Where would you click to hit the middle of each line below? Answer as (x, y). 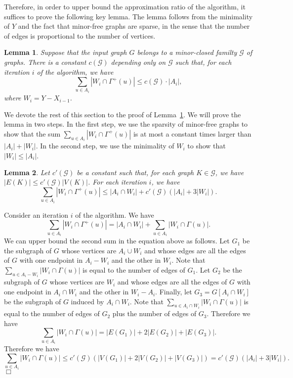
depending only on (138, 62)
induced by (87, 301)
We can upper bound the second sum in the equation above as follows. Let (117, 241)
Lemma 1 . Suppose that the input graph (65, 52)
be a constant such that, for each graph (135, 172)
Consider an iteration (36, 214)
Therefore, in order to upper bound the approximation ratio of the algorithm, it (125, 6)
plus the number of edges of (154, 313)
